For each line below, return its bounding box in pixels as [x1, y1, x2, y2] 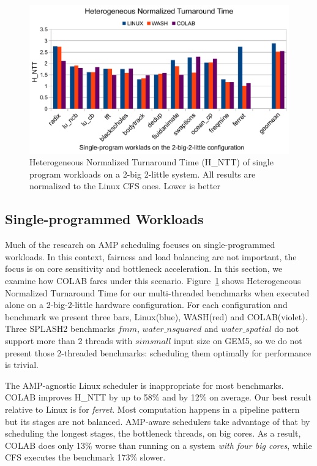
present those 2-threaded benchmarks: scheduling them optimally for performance [5, 346, 311, 359]
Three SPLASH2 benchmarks [5, 322, 115, 335]
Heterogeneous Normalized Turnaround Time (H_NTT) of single [29, 156, 274, 168]
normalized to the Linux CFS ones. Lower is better [29, 179, 220, 192]
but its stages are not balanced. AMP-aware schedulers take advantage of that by [5, 415, 310, 427]
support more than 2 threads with [5, 334, 133, 347]
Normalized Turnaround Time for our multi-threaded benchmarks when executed [5, 286, 310, 299]
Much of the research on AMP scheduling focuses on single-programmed [5, 238, 275, 251]
